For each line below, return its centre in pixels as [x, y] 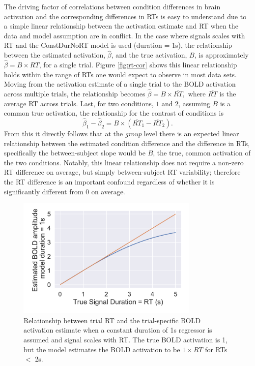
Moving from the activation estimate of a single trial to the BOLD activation [120, 84]
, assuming [194, 103]
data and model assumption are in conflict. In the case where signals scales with [125, 35]
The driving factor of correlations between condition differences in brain [112, 6]
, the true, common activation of [202, 153]
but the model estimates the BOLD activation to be [102, 349]
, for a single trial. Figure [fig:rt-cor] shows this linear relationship [138, 64]
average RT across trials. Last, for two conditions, [79, 103]
